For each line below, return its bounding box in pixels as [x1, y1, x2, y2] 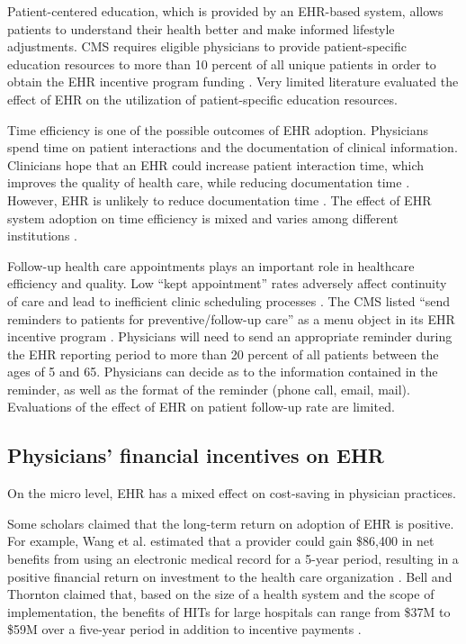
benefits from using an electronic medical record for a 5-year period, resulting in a [7, 549, 459, 568]
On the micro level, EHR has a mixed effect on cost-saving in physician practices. [7, 484, 456, 503]
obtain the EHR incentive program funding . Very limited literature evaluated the [7, 72, 459, 91]
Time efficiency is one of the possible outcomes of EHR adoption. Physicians [7, 120, 429, 139]
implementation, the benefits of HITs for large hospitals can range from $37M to [7, 602, 451, 621]
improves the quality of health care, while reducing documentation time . [7, 173, 410, 192]
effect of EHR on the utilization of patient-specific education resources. [7, 89, 398, 108]
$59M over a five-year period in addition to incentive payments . [7, 620, 362, 639]
